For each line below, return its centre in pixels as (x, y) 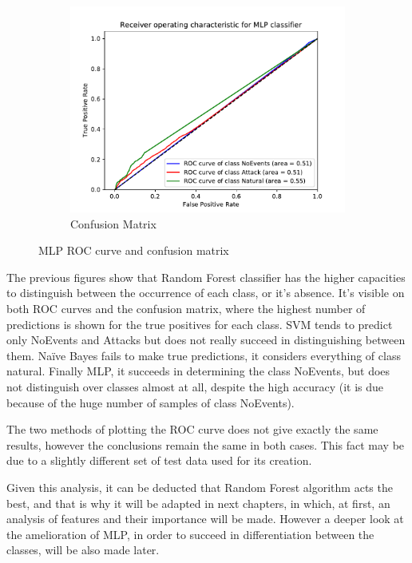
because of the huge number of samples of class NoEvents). (151, 402)
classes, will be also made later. (83, 550)
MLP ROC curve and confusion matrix (134, 250)
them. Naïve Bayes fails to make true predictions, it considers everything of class (204, 355)
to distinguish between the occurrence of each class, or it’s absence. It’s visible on (206, 293)
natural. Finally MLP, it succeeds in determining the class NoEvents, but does (198, 371)
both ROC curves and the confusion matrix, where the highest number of (186, 308)
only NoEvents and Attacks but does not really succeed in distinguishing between (206, 340)
